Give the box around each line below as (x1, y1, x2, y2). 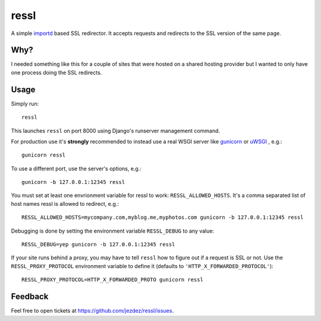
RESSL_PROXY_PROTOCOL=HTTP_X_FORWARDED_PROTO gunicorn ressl (21, 276, 203, 283)
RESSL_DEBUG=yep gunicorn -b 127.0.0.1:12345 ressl (21, 241, 175, 248)
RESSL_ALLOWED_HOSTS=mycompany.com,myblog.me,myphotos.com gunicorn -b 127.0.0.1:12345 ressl (21, 214, 304, 221)
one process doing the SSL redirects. (11, 69, 102, 76)
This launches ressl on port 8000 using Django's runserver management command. (11, 127, 220, 134)
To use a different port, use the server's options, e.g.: (11, 165, 142, 172)
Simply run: (11, 100, 39, 107)
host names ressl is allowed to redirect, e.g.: (11, 200, 119, 207)
